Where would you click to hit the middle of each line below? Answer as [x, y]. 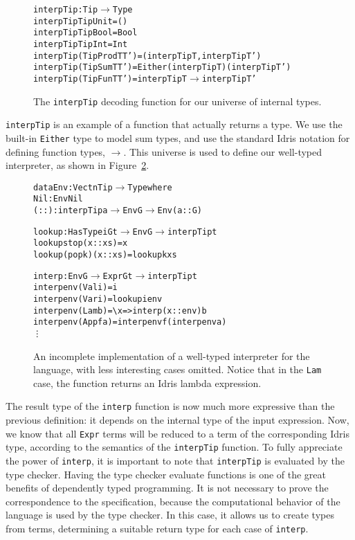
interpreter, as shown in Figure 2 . [78, 165]
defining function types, [56, 151]
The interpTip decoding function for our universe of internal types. [177, 101]
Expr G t [118, 276]
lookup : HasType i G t [75, 232]
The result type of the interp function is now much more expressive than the [170, 406]
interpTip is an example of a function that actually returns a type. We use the [174, 124]
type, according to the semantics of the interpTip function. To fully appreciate [174, 447]
